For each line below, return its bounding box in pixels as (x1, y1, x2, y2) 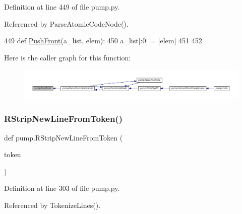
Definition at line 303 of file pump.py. (4, 183, 120, 193)
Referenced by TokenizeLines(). (4, 199, 101, 210)
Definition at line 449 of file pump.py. (4, 2, 120, 12)
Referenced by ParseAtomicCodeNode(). (4, 18, 129, 29)
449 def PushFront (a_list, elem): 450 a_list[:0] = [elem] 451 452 (4, 35, 202, 46)
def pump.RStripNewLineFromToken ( (4, 132, 123, 142)
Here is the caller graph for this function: (4, 52, 131, 62)
